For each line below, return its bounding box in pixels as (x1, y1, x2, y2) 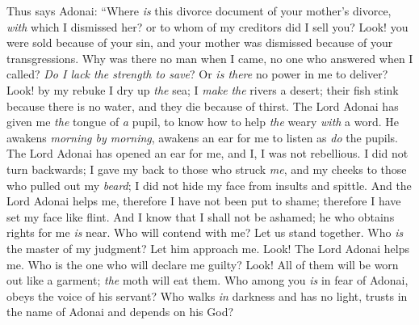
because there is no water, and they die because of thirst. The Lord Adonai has (6, 97, 399, 114)
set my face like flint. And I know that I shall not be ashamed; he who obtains (6, 208, 395, 225)
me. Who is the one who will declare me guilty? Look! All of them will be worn (6, 255, 399, 272)
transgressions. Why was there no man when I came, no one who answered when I (6, 49, 413, 66)
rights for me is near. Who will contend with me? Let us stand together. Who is (6, 224, 404, 241)
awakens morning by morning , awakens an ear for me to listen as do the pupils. (6, 129, 398, 146)
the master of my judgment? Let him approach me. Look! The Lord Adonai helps (6, 239, 409, 256)
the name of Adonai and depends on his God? (6, 303, 234, 320)
